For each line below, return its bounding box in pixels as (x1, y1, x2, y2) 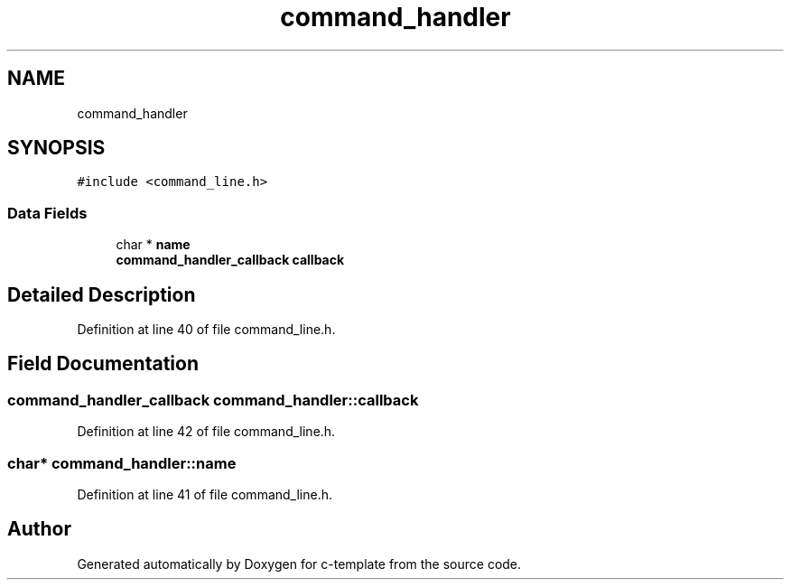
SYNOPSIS (7, 136, 106, 160)
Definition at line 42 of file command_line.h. (77, 424, 336, 440)
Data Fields (7, 203, 88, 222)
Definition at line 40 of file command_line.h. (77, 321, 336, 338)
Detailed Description (7, 283, 196, 306)
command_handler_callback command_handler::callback (7, 390, 419, 409)
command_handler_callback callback (116, 252, 345, 268)
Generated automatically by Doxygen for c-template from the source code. (77, 555, 522, 572)
